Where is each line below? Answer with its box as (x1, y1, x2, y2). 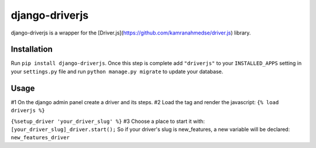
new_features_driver (11, 135, 70, 141)
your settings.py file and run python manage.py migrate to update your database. (11, 68, 224, 75)
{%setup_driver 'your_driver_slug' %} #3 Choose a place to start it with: (11, 118, 205, 125)
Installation (11, 44, 53, 54)
